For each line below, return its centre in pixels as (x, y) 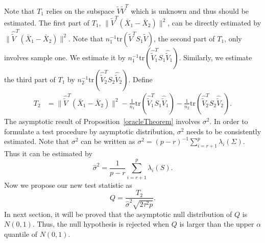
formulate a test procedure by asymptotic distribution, (90, 131)
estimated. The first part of (47, 23)
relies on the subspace (80, 10)
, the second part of (184, 38)
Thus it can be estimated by (48, 153)
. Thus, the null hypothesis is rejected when (101, 224)
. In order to (229, 121)
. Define (140, 79)
